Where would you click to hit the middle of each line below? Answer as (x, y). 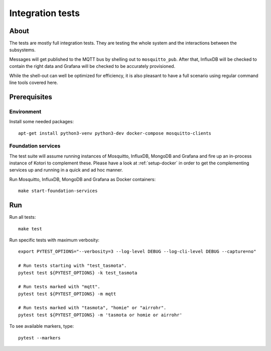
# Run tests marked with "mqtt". (59, 287)
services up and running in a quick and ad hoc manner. (66, 170)
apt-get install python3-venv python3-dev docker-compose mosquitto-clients (115, 133)
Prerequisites (31, 97)
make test (30, 229)
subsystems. (23, 50)
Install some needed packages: (41, 122)
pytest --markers (39, 338)
